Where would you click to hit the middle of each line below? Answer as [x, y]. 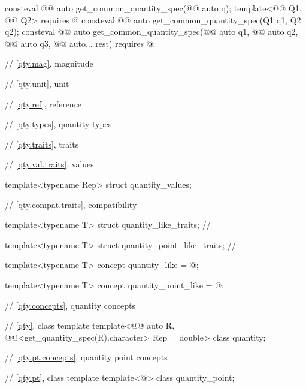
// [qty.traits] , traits [42, 144]
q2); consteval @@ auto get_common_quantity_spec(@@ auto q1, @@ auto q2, [152, 31]
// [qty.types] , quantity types [58, 124]
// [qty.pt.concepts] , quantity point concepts [86, 357]
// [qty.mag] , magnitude [49, 63]
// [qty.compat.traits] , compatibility [71, 204]
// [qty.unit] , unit [37, 83]
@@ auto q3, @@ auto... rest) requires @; [80, 43]
